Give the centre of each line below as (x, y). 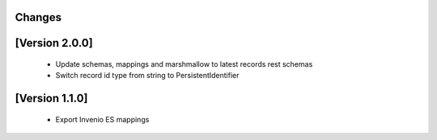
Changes (38, 17)
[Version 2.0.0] (54, 43)
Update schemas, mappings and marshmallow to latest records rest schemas (184, 64)
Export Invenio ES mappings (102, 119)
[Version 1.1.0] (51, 99)
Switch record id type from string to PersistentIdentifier (147, 76)
